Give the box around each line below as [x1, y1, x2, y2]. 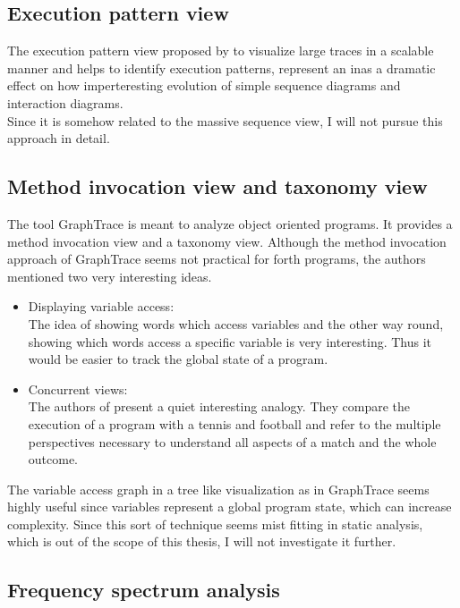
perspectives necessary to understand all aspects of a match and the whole [28, 432, 437, 451]
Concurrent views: [28, 379, 128, 398]
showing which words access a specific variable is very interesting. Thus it [28, 332, 432, 350]
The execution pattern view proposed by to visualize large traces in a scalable [7, 41, 434, 60]
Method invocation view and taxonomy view [7, 173, 428, 200]
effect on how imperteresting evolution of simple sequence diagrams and [7, 76, 401, 95]
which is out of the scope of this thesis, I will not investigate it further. [7, 532, 396, 551]
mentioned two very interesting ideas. [7, 266, 212, 285]
